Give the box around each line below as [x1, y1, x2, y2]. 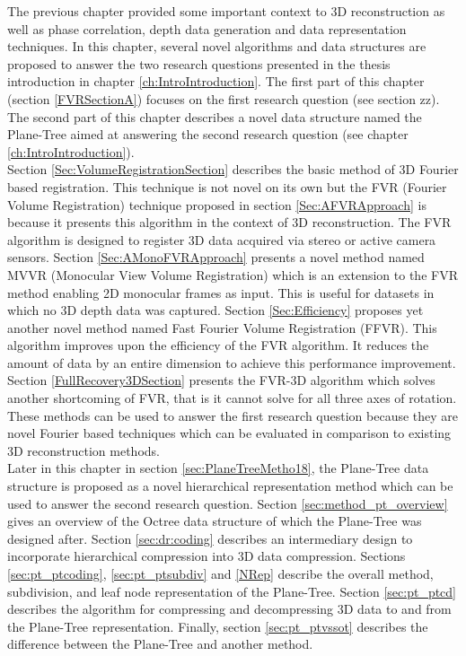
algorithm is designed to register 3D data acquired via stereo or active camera [7, 230, 436, 249]
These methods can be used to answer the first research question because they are [7, 406, 459, 424]
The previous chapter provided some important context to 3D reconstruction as [7, 2, 445, 20]
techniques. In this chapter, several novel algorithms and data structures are [7, 37, 426, 56]
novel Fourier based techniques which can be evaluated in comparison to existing [7, 424, 452, 442]
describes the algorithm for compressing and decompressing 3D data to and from [7, 599, 452, 618]
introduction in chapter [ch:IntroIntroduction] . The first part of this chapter [7, 72, 425, 91]
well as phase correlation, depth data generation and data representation [7, 19, 407, 38]
